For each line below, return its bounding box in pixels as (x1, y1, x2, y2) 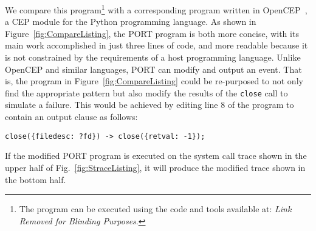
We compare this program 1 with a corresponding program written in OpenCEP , (5, 2, 307, 16)
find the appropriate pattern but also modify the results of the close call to (5, 86, 288, 99)
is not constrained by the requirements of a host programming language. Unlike (5, 51, 301, 64)
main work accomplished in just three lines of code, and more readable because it (5, 39, 308, 52)
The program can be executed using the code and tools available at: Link (19, 203, 292, 215)
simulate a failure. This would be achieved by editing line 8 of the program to (5, 98, 294, 111)
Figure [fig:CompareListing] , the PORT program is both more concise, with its (5, 27, 299, 39)
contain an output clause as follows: (5, 110, 138, 123)
